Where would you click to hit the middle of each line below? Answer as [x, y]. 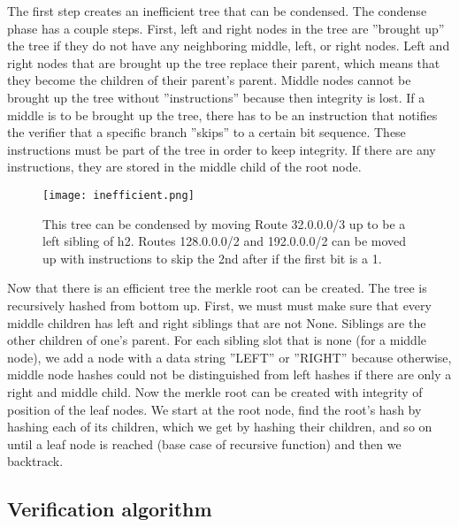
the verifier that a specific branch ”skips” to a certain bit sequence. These [207, 132]
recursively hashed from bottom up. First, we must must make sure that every [219, 305]
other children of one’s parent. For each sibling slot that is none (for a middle [217, 340]
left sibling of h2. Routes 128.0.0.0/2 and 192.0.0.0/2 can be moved [225, 241]
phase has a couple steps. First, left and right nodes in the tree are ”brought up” [226, 28]
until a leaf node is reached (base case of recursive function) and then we [204, 443]
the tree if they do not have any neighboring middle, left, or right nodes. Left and [229, 46]
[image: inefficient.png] [119, 195]
